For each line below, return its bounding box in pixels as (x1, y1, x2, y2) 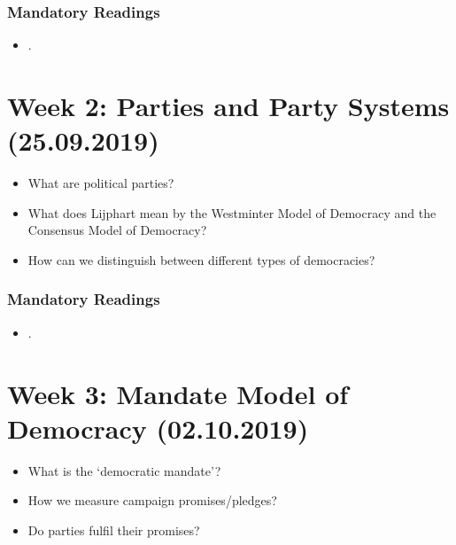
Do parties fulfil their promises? (27, 520, 200, 539)
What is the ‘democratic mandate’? (27, 461, 221, 479)
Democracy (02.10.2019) (7, 409, 309, 446)
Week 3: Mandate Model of (7, 375, 349, 411)
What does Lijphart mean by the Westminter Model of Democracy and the (27, 203, 437, 222)
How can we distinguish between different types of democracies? (27, 250, 375, 269)
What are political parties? (27, 174, 174, 192)
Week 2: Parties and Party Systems (7, 88, 450, 123)
